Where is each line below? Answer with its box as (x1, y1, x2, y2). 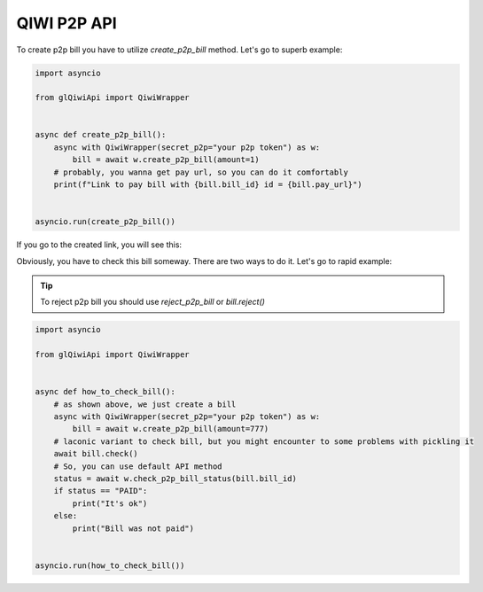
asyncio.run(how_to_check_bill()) (35, 560, 185, 571)
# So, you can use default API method (53, 461, 222, 471)
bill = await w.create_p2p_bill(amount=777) (72, 424, 269, 434)
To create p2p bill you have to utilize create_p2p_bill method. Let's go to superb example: (16, 44, 343, 55)
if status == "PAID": (53, 486, 148, 496)
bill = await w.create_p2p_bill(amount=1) (72, 155, 261, 165)
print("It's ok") (72, 498, 148, 509)
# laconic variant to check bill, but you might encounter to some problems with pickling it (53, 436, 474, 447)
